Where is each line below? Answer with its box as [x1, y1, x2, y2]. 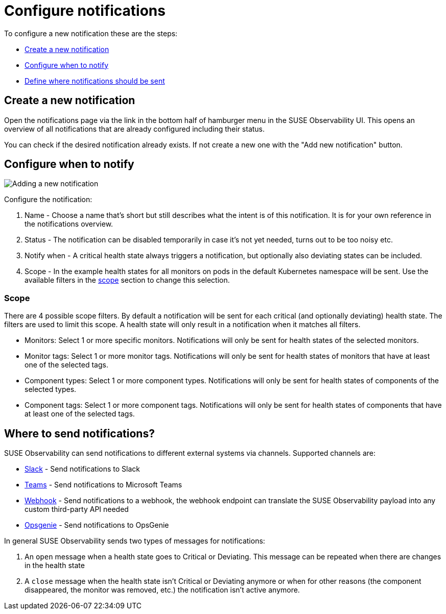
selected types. [25, 385, 77, 394]
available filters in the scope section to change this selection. [25, 276, 230, 285]
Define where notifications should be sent [25, 76, 165, 85]
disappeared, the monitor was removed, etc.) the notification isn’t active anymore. [25, 585, 300, 595]
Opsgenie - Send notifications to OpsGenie [25, 521, 169, 530]
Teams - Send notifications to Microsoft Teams [25, 480, 182, 489]
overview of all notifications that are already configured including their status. [4, 124, 265, 133]
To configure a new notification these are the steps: [4, 29, 178, 38]
